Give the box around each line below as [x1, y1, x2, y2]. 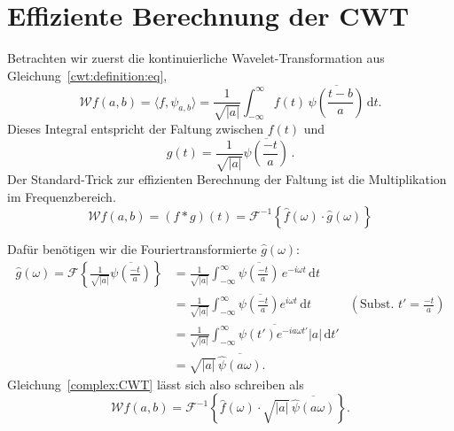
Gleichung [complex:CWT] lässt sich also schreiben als [7, 374, 304, 393]
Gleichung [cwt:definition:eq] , [7, 65, 168, 84]
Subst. [360, 298, 395, 312]
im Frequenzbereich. [7, 187, 116, 205]
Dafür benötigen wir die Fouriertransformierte [7, 239, 257, 258]
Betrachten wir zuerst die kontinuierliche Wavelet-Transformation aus [7, 49, 385, 67]
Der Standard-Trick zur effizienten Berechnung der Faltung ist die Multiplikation [7, 170, 447, 189]
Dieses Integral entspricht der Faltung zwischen [7, 119, 263, 137]
